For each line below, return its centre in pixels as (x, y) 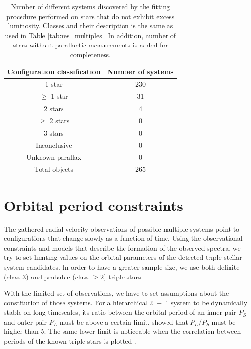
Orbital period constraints (94, 205)
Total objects (54, 169)
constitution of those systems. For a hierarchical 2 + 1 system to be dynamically (126, 302)
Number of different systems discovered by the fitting (91, 6)
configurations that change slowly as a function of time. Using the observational (123, 238)
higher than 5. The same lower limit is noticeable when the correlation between (123, 331)
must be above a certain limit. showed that (124, 321)
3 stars (54, 132)
